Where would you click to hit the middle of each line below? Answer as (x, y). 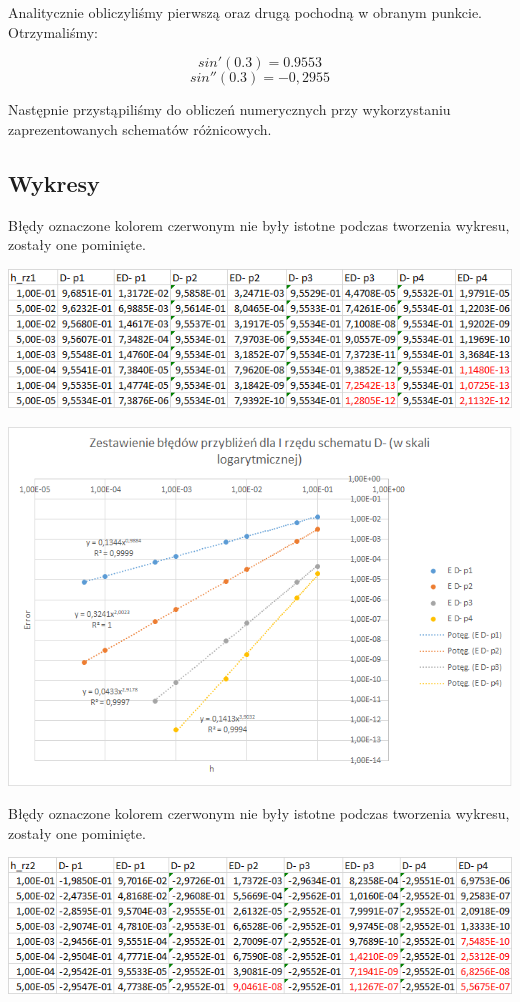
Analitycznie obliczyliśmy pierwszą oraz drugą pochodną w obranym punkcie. (245, 12)
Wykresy (54, 182)
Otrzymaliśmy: (53, 31)
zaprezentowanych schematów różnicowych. (140, 128)
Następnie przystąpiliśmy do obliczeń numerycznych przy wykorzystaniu (229, 109)
